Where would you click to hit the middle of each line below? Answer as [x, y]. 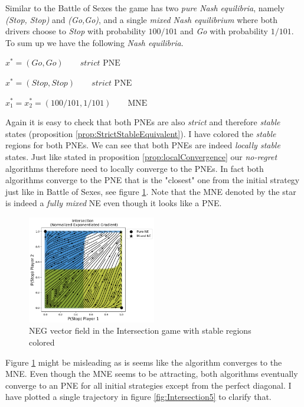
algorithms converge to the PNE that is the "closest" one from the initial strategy [153, 180]
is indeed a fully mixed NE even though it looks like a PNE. [114, 203]
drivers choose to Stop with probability [76, 31]
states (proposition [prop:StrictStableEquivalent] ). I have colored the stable [141, 133]
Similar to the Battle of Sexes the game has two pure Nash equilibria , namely [145, 8]
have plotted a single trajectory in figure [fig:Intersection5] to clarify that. [138, 397]
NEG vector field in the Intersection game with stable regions [140, 331]
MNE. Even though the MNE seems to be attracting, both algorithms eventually [152, 374]
